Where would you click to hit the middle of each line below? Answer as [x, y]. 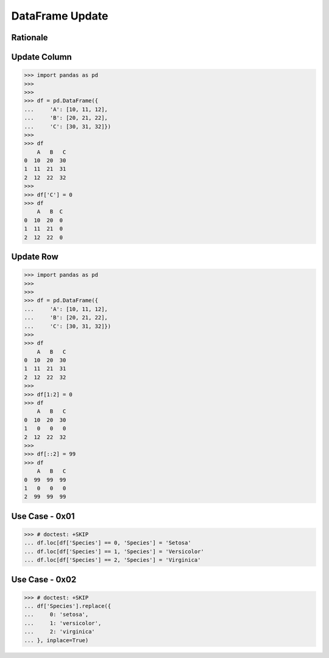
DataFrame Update [60, 16]
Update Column [42, 57]
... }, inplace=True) [56, 640]
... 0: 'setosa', [56, 615]
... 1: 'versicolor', [63, 623]
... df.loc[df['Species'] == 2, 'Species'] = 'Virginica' [112, 560]
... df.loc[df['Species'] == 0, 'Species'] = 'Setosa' [108, 543]
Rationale [30, 38]
